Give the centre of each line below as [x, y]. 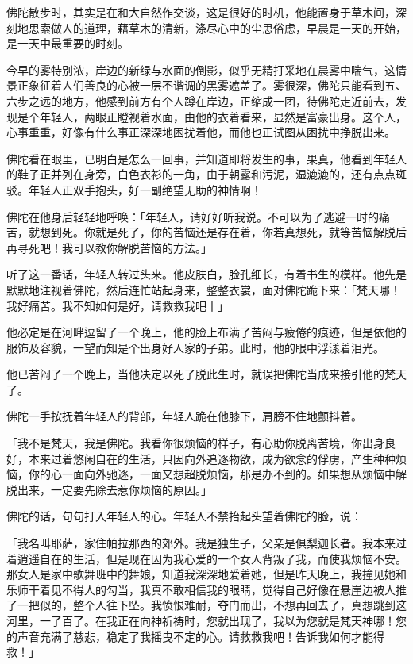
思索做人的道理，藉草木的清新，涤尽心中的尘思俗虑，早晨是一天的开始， [217, 27]
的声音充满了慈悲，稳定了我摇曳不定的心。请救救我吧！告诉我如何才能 [190, 636]
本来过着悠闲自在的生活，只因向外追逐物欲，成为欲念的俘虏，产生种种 [212, 458]
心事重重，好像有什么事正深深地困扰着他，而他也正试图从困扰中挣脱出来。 [201, 132]
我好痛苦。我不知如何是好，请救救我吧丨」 [118, 305]
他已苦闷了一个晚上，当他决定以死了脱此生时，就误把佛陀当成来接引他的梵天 [206, 374]
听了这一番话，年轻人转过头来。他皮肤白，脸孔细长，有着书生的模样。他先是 [206, 274]
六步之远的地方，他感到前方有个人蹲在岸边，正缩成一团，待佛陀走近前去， [201, 100]
